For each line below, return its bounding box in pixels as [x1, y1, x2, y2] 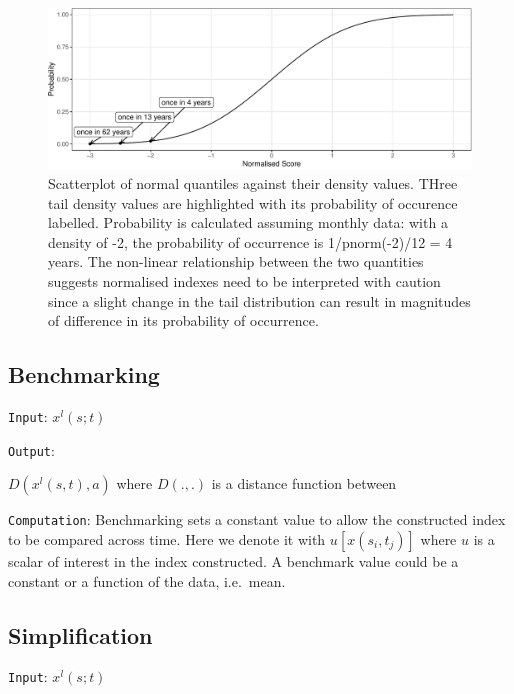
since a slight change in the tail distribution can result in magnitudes [48, 290, 471, 311]
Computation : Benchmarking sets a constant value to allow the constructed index [8, 509, 506, 530]
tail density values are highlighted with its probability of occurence [48, 192, 458, 213]
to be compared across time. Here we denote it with [8, 529, 326, 549]
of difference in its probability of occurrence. [48, 310, 319, 331]
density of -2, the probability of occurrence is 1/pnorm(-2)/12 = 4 [48, 231, 453, 252]
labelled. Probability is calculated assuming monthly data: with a [48, 212, 448, 233]
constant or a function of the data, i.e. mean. [8, 570, 286, 591]
